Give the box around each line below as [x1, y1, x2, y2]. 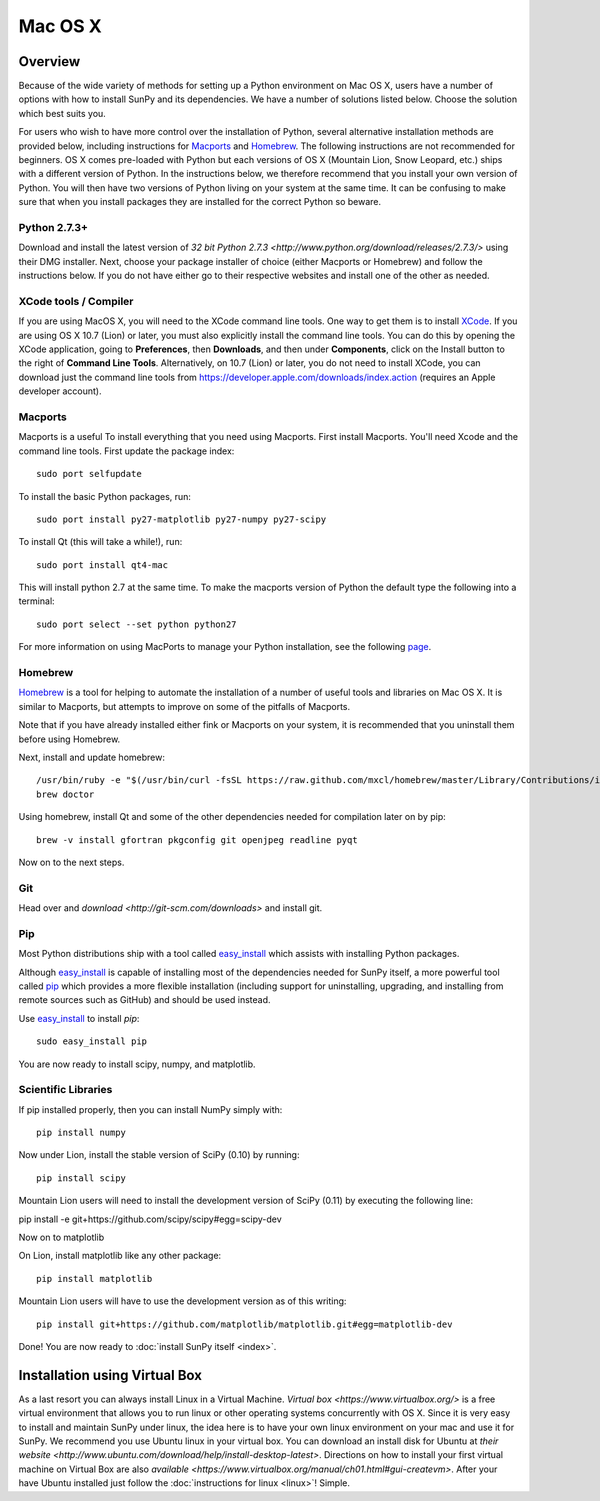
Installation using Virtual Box [18, 1366, 202, 1384]
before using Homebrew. [18, 733, 121, 745]
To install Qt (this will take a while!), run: [18, 536, 183, 548]
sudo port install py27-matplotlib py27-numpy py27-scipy [36, 513, 327, 525]
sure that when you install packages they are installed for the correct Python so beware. [18, 196, 382, 208]
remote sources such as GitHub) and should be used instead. [18, 994, 271, 1006]
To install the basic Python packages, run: [18, 490, 192, 502]
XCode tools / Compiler [18, 294, 134, 308]
